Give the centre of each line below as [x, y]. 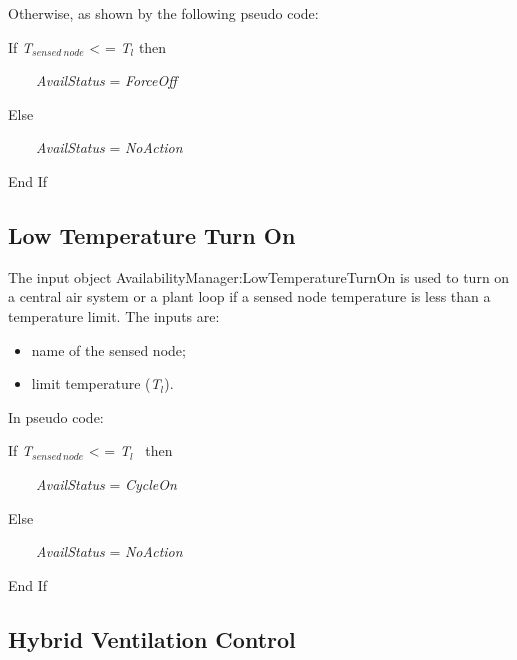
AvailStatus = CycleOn [106, 483]
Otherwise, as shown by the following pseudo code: [163, 13]
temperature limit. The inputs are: [114, 315]
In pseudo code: [56, 416]
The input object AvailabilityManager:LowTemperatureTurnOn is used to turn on [259, 276]
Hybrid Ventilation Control [152, 638]
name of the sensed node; [108, 349]
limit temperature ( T [96, 383]
